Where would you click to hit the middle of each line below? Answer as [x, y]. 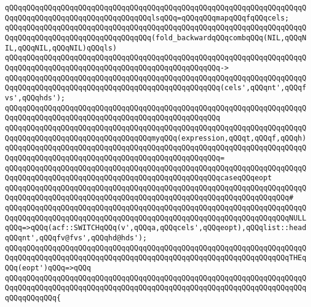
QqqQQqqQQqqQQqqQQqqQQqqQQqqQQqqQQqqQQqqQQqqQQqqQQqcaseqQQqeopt [138, 178]
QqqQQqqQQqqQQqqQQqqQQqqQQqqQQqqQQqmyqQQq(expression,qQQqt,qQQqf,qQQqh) [156, 138]
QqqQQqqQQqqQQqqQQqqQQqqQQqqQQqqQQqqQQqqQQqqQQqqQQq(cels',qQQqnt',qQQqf [156, 88]
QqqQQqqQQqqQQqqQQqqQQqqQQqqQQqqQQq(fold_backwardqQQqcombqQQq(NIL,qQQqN [156, 38]
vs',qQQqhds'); [35, 98]
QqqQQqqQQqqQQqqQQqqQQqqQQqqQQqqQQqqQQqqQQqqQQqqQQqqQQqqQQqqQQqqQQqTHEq [156, 258]
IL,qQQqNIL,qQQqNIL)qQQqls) [61, 48]
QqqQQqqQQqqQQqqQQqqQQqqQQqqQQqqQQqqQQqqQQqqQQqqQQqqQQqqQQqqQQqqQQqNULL [156, 218]
